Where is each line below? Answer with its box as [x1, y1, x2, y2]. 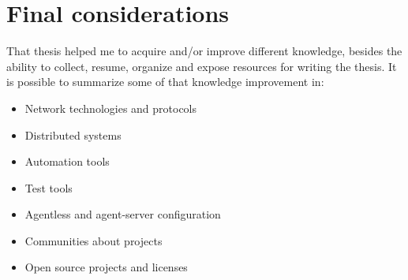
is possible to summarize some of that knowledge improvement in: [6, 73, 324, 90]
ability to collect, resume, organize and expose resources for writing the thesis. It [6, 58, 397, 74]
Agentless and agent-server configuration [24, 206, 221, 222]
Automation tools [24, 153, 110, 170]
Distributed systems [24, 126, 122, 143]
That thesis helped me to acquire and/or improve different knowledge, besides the [6, 43, 402, 59]
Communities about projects [24, 232, 163, 248]
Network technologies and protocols [24, 99, 197, 116]
